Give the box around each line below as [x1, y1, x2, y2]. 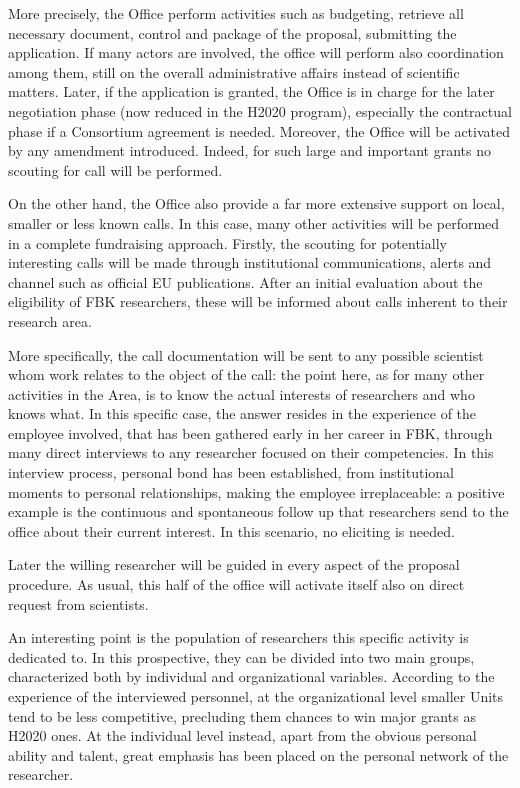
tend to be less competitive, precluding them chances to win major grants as [8, 705, 476, 726]
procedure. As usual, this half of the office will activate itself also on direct [8, 574, 465, 595]
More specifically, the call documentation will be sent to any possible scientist [8, 344, 484, 365]
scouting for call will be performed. [8, 159, 223, 180]
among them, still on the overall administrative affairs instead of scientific [8, 61, 460, 82]
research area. [8, 310, 92, 331]
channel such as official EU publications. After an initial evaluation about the [8, 271, 483, 292]
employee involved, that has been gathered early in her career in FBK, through [8, 422, 493, 443]
